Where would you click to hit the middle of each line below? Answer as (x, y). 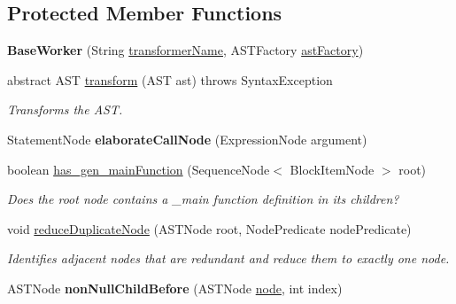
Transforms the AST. (65, 109)
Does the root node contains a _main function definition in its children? (203, 199)
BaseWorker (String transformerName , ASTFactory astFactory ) (185, 50)
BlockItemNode (332, 169)
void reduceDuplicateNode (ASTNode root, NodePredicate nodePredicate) (209, 228)
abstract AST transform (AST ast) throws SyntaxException (170, 79)
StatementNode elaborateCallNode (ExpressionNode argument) (187, 139)
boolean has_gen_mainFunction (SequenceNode (139, 169)
